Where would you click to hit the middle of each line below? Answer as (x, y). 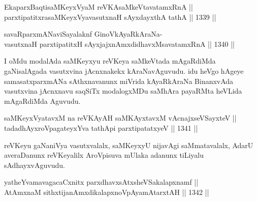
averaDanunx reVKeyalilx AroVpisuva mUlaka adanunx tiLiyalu (104, 155)
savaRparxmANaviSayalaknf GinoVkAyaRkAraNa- (83, 34)
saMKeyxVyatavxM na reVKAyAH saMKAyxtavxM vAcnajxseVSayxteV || (120, 118)
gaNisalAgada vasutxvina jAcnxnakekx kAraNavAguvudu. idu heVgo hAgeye (124, 70)
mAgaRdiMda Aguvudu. (42, 101)
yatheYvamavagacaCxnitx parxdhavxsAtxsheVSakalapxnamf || (101, 182)
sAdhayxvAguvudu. (35, 165)
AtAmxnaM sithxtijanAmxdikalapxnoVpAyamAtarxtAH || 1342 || (107, 192)
